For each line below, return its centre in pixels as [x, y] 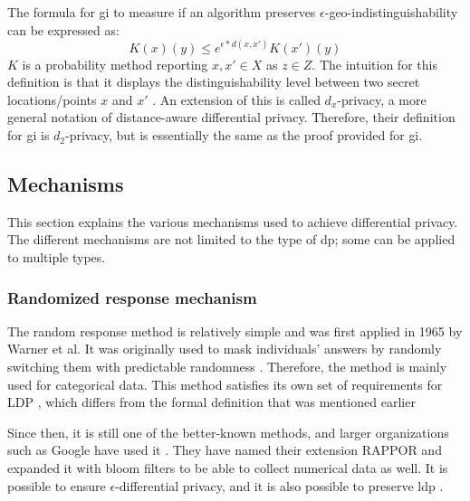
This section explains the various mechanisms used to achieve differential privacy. [233, 221]
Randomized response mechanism [132, 297]
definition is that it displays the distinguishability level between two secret [214, 82]
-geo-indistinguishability [391, 12]
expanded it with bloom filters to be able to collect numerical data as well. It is [228, 468]
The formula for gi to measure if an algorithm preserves [162, 12]
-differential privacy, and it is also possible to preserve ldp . [279, 485]
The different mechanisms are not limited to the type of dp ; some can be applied [231, 239]
